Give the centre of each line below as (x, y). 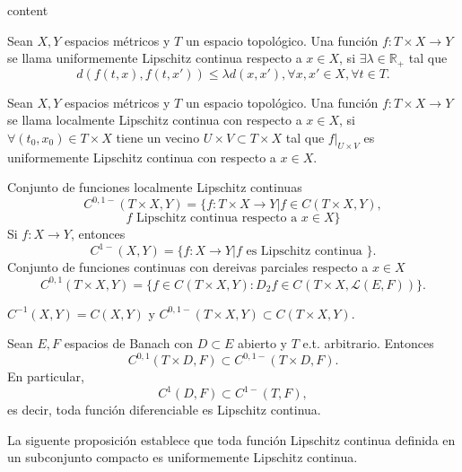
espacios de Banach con (129, 343)
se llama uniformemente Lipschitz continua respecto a (155, 58)
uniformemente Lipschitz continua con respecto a (142, 157)
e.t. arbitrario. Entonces (368, 343)
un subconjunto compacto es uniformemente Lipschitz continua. (183, 457)
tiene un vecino (158, 137)
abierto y (262, 343)
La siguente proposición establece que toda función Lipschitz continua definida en (231, 439)
